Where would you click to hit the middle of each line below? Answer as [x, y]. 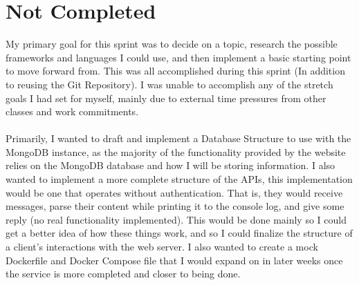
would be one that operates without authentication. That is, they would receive [174, 192]
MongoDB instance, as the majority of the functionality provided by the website [176, 151]
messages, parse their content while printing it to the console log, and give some [175, 206]
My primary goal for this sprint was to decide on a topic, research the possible [172, 44]
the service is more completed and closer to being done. [123, 274]
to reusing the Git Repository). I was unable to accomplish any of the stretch [169, 84]
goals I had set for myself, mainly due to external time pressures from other [166, 98]
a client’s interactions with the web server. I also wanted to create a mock [162, 247]
